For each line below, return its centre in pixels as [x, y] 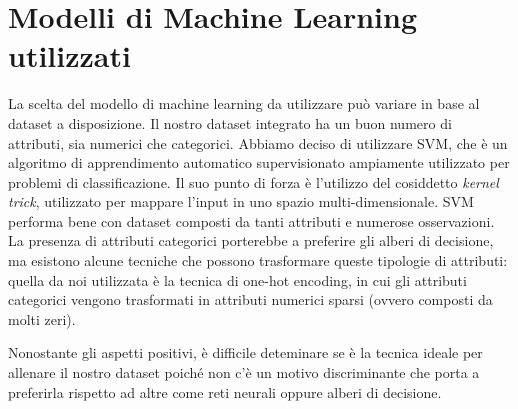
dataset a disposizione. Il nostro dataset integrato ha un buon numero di [230, 122]
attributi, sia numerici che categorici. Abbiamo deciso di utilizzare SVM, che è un [258, 142]
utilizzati [69, 55]
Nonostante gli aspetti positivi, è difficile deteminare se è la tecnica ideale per [245, 352]
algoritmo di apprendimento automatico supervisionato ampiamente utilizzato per [259, 162]
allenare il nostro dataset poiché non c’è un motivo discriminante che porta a [244, 372]
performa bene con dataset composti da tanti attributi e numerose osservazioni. [251, 220]
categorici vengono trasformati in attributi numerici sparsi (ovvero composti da [250, 299]
